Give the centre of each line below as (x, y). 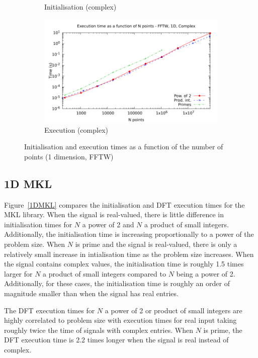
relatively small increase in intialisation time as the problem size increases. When (129, 254)
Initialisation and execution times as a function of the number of (124, 147)
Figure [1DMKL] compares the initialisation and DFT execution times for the (124, 204)
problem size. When (35, 244)
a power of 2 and (108, 224)
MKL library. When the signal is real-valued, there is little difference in (114, 214)
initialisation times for (38, 224)
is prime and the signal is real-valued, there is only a (156, 244)
